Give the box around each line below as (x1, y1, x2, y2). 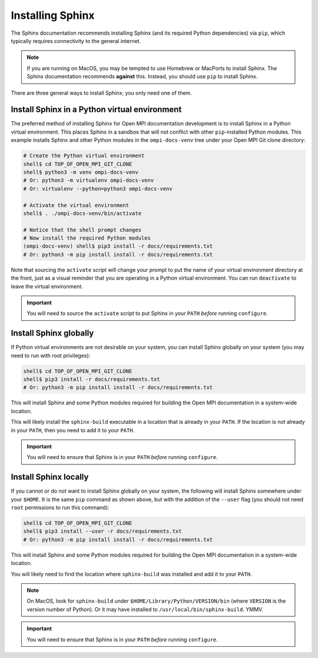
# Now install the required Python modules (23, 235, 151, 241)
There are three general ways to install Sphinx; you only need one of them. (11, 89, 192, 97)
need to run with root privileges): (11, 352, 91, 359)
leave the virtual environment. (11, 283, 84, 290)
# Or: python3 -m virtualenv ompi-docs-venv (23, 177, 154, 184)
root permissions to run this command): (11, 504, 110, 511)
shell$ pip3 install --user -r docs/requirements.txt (23, 528, 182, 535)
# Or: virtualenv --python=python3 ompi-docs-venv (23, 185, 173, 192)
